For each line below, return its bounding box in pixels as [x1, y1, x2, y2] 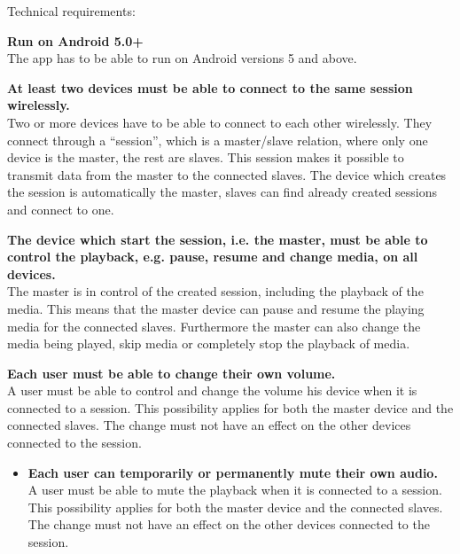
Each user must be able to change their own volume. [7, 363, 336, 382]
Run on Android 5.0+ [7, 31, 144, 50]
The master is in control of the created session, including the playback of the [7, 282, 424, 300]
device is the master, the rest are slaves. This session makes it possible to [7, 148, 404, 167]
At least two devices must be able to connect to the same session [7, 78, 413, 97]
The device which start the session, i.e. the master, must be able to [7, 230, 428, 248]
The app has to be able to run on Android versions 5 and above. [7, 49, 357, 67]
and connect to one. [7, 199, 114, 218]
